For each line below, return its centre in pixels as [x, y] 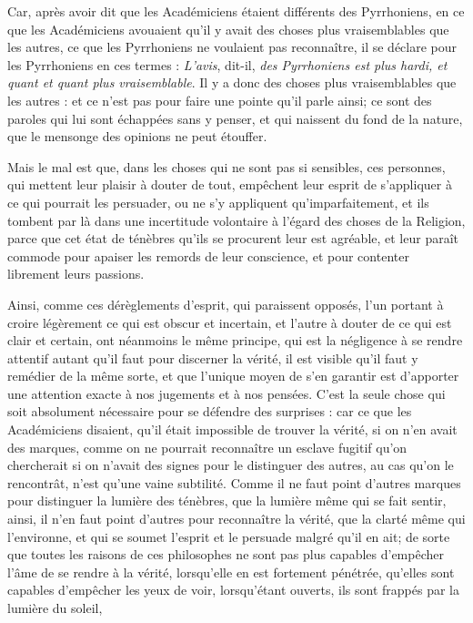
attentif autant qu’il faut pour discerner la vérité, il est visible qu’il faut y [213, 357]
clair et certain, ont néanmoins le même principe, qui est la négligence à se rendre [235, 340]
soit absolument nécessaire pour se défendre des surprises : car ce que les [210, 411]
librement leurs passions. [76, 274]
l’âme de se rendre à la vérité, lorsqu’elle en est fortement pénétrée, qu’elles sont [231, 572]
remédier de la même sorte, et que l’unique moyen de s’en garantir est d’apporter [233, 376]
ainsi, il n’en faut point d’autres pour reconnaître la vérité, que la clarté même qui [236, 519]
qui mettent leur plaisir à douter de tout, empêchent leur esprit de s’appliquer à [230, 184]
